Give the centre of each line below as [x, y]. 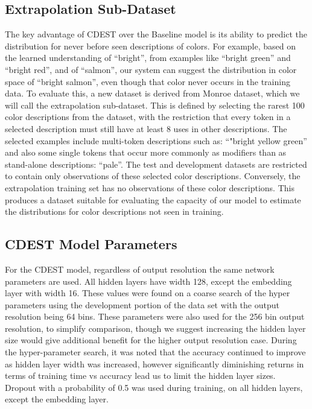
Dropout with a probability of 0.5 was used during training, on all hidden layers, [154, 387]
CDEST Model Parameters [91, 244]
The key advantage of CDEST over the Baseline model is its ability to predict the [156, 34]
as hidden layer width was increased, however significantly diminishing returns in [154, 363]
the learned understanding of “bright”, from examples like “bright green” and [148, 58]
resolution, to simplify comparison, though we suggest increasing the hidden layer [155, 328]
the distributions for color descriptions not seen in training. [114, 211]
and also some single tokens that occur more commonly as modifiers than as [146, 152]
